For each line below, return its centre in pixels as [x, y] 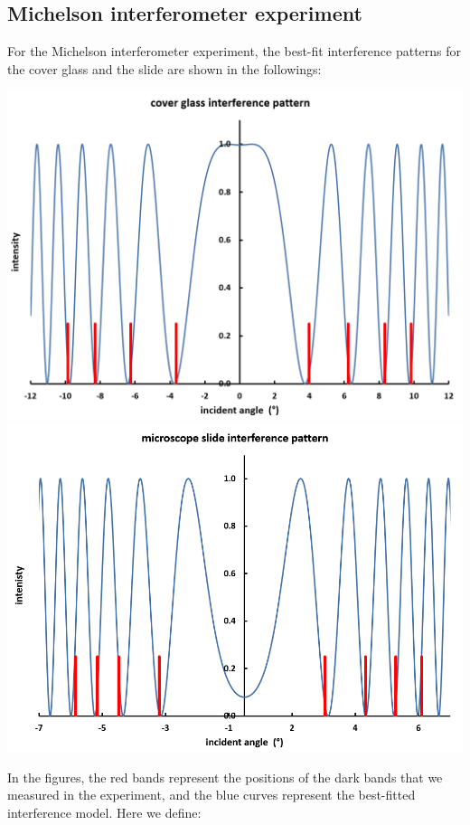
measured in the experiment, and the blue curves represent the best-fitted [211, 795]
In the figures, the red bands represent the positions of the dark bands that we [225, 777]
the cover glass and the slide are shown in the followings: [164, 68]
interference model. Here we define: [104, 812]
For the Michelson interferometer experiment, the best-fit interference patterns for [235, 51]
